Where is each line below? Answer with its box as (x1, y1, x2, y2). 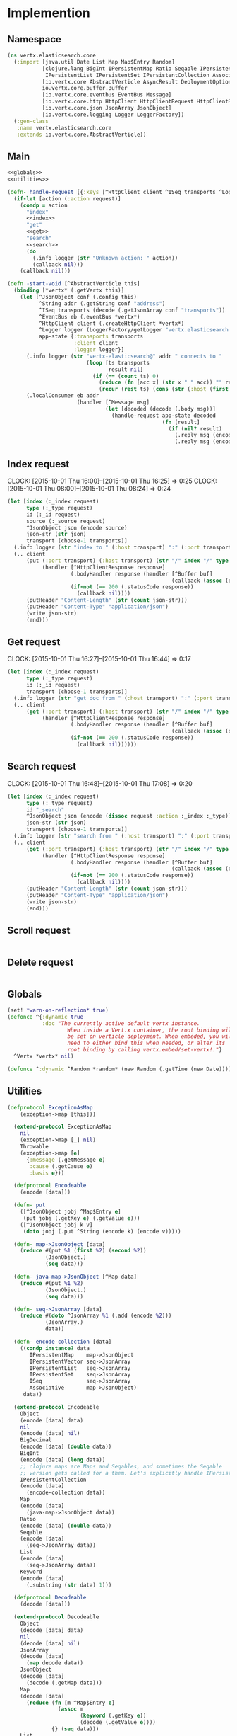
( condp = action (20, 202, 68, 209)
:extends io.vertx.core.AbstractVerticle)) (16, 131, 147, 138)
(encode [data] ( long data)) (20, 1456, 106, 1463)
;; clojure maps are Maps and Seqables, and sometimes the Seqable (20, 1463, 222, 1470)
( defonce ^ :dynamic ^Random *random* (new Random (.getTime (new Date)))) (7, 1066, 232, 1073)
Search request (7, 760, 76, 772)
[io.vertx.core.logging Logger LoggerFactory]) (42, 111, 185, 118)
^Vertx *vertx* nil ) (13, 1053, 74, 1060)
